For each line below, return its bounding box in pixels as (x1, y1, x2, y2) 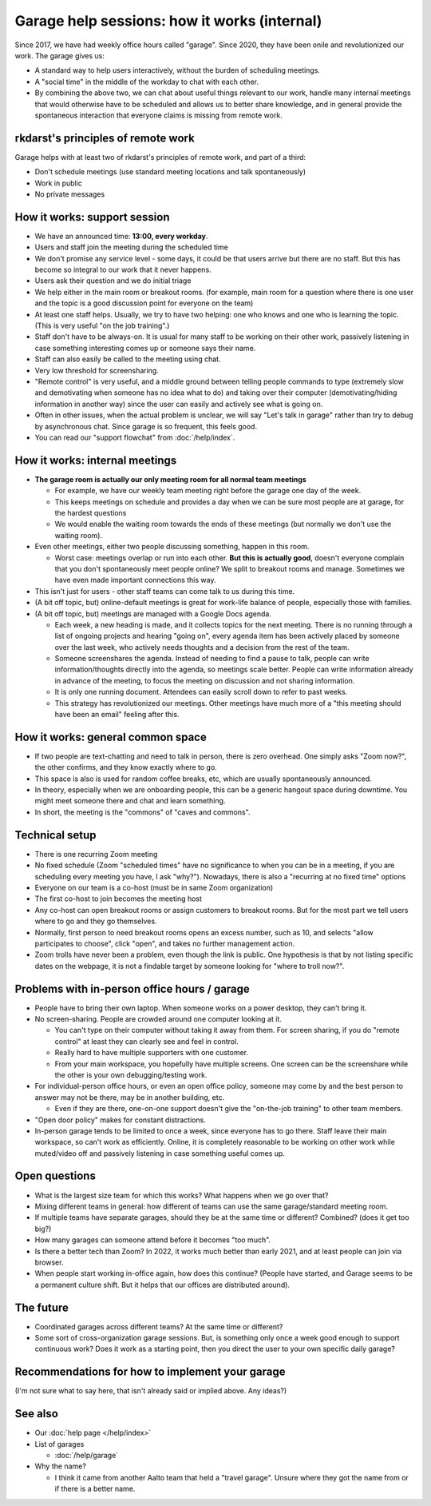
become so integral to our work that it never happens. (34, 265, 212, 275)
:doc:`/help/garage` (54, 1450, 119, 1460)
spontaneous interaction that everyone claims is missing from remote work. (34, 110, 283, 120)
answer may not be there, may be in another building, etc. (34, 1092, 225, 1102)
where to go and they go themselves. (34, 916, 157, 926)
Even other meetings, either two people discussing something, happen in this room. (34, 542, 310, 552)
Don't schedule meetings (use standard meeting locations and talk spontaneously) (34, 167, 306, 177)
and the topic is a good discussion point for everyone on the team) (34, 298, 254, 308)
